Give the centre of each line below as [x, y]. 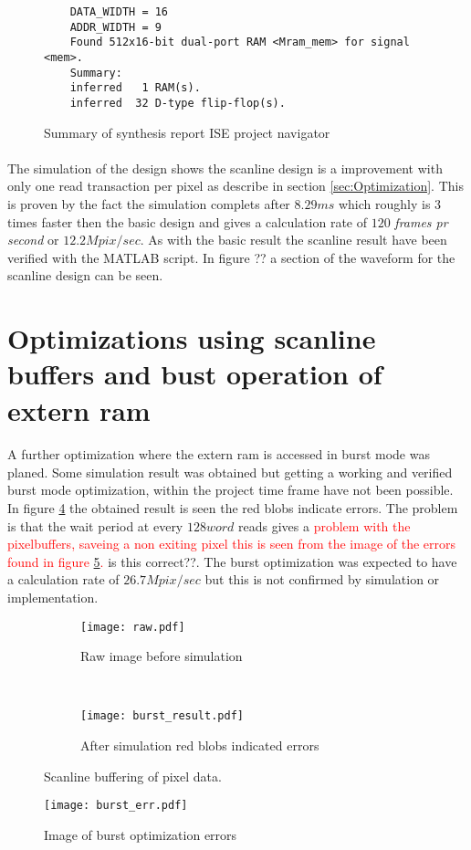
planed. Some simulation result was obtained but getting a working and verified [230, 472]
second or [33, 240]
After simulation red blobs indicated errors [200, 745]
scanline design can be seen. [85, 275]
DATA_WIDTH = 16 [119, 12]
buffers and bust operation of [195, 374]
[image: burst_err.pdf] [116, 806]
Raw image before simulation [162, 656]
